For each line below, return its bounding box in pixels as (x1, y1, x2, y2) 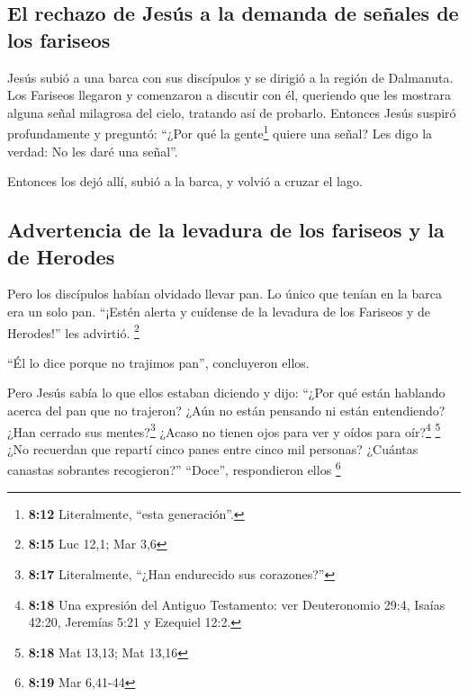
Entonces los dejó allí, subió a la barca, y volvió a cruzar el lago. (7, 172, 363, 191)
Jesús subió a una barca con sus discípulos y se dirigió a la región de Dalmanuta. (7, 67, 454, 86)
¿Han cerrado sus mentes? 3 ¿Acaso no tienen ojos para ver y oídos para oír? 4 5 (7, 419, 441, 441)
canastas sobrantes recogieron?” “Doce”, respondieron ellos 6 (7, 458, 341, 479)
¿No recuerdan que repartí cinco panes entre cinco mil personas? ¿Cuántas (7, 439, 418, 458)
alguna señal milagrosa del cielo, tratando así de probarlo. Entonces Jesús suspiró (7, 103, 456, 121)
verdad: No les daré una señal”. (7, 141, 178, 160)
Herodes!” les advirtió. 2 (7, 320, 139, 342)
